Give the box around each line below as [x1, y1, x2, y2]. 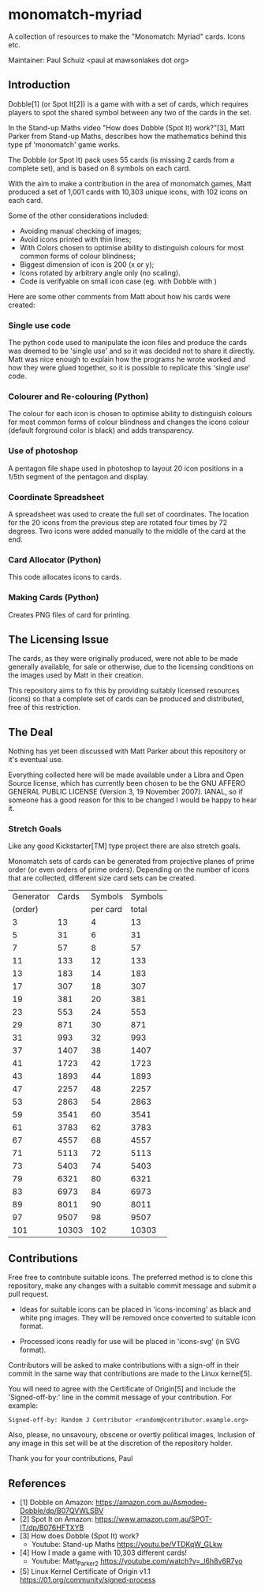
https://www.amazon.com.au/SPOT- [95, 1515, 213, 1524]
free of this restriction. [8, 703, 81, 712]
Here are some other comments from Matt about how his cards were [8, 291, 231, 301]
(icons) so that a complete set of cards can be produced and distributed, [8, 694, 244, 704]
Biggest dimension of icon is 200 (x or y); [19, 259, 155, 269]
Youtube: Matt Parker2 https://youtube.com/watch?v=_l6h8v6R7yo [31, 1556, 243, 1568]
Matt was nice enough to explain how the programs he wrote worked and [8, 355, 246, 364]
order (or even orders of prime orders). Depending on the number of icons [8, 865, 250, 874]
